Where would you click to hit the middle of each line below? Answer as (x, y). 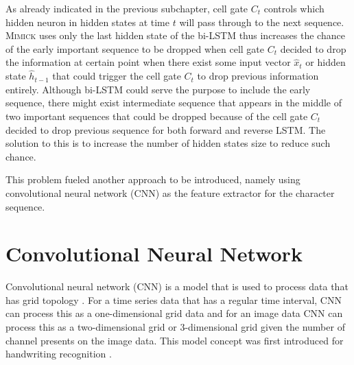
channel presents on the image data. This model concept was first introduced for (175, 340)
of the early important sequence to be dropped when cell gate (135, 48)
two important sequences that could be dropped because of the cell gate (157, 116)
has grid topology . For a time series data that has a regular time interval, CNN (174, 299)
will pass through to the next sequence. (262, 22)
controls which (294, 8)
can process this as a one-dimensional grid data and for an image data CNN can (174, 313)
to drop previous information (258, 76)
